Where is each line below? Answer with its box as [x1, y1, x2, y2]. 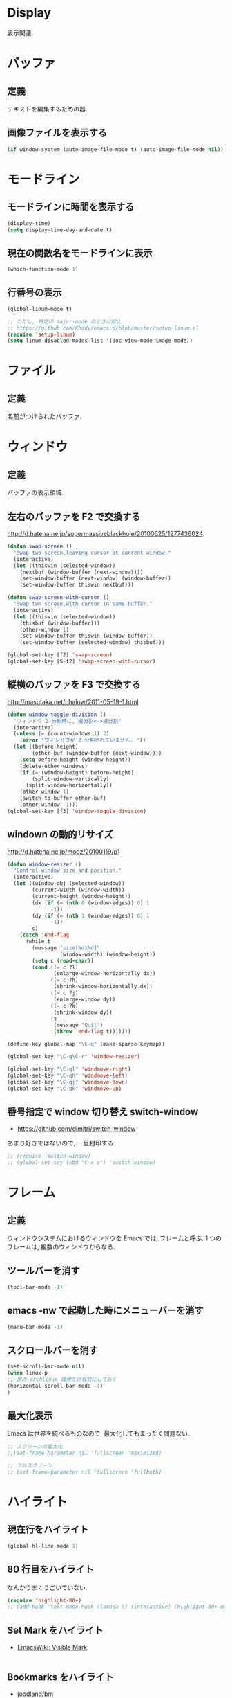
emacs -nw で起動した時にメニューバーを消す [7, 1305, 204, 1316]
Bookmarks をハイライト [7, 1671, 114, 1683]
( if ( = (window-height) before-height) [19, 769, 135, 776]
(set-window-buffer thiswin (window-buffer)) [19, 632, 153, 640]
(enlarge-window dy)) [53, 996, 116, 1003]
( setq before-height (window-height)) [19, 756, 131, 763]
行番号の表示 [7, 287, 62, 298]
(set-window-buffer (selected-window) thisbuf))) [19, 639, 166, 646]
